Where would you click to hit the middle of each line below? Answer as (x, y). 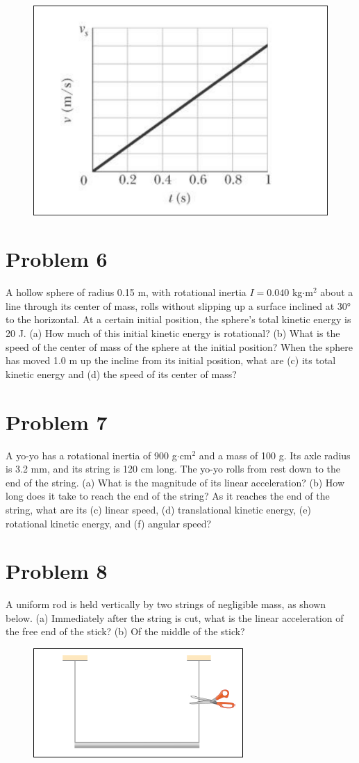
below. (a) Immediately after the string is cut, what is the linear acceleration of (175, 617)
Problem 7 (57, 421)
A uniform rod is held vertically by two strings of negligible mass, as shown (166, 604)
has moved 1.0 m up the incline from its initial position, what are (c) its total (171, 360)
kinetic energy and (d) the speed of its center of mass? (121, 374)
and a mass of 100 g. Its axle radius (275, 455)
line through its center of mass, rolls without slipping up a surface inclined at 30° (178, 305)
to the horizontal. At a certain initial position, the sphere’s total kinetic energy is (178, 319)
